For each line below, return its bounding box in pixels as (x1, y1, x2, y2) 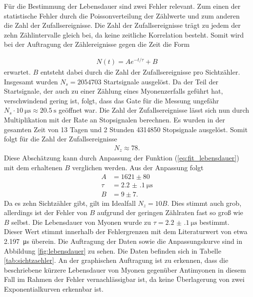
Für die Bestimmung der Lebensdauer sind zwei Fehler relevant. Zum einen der (4, 1, 241, 11)
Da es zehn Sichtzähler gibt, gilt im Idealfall (4, 198, 136, 208)
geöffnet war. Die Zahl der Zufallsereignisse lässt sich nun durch (59, 105, 250, 115)
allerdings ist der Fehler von (4, 207, 87, 218)
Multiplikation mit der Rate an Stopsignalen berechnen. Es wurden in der (4, 115, 225, 125)
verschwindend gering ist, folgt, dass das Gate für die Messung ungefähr (4, 95, 219, 105)
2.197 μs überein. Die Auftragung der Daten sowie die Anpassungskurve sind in (4, 236, 243, 246)
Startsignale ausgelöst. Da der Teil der (104, 76, 218, 86)
